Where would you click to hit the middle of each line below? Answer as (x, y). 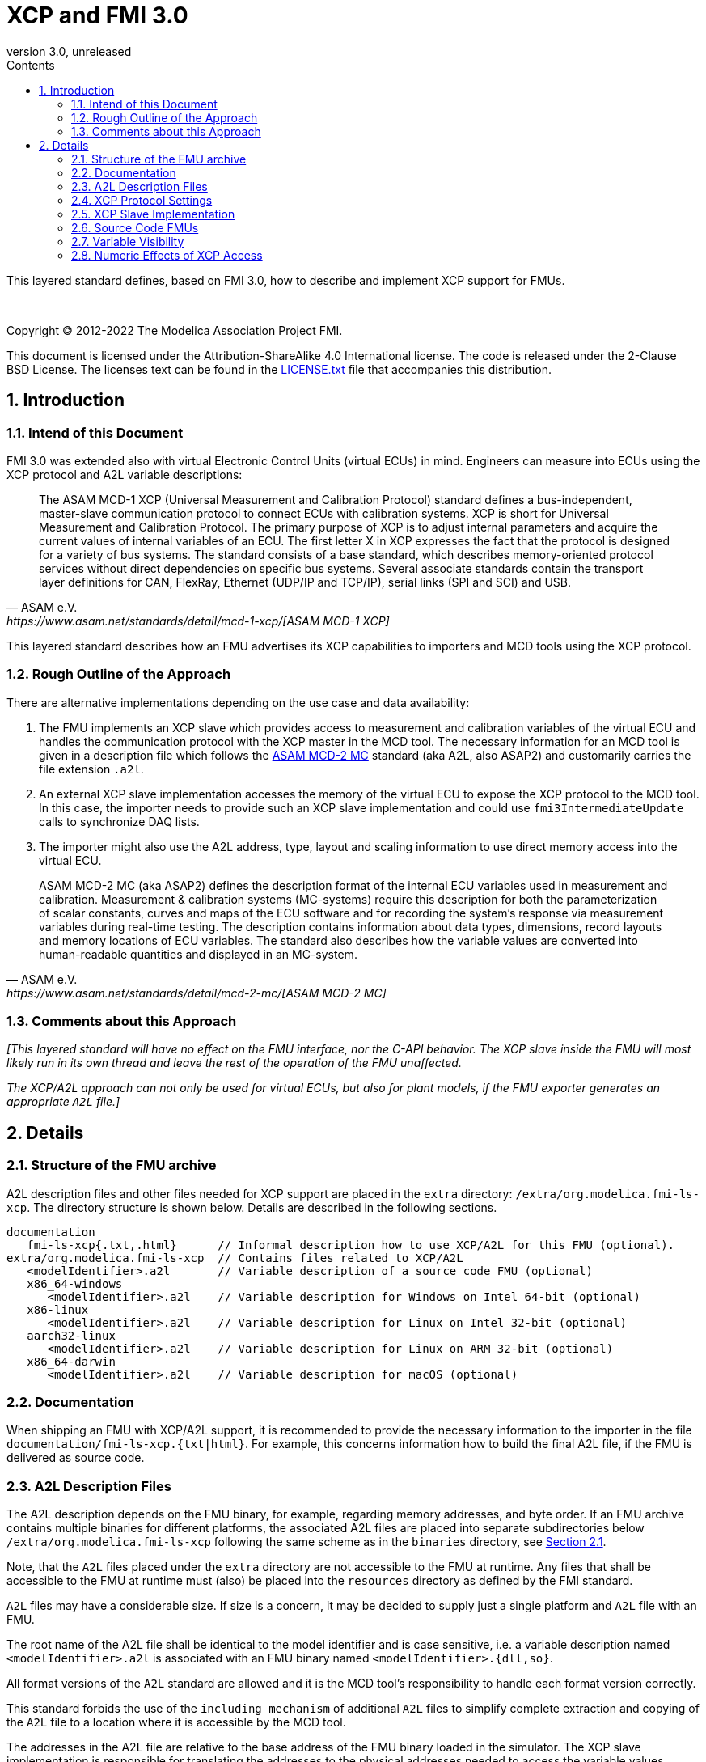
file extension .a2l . (91, 769)
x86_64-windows (75, 1283)
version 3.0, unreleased (69, 51)
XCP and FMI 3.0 (97, 15)
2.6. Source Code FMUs (135, 227)
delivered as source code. (76, 1458)
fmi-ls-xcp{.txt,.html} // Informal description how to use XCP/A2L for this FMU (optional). (351, 1245)
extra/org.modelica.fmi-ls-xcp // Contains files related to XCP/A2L (235, 1258)
